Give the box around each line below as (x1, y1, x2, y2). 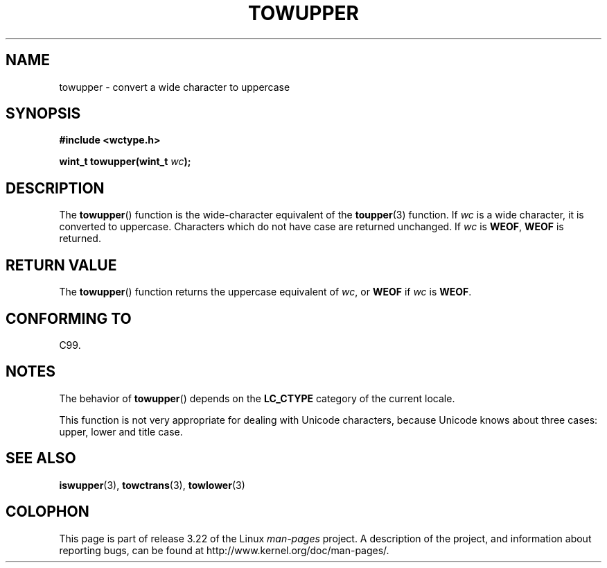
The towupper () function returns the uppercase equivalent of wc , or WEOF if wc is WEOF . (59, 286, 472, 298)
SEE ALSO (6, 449, 76, 467)
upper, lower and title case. (59, 425, 183, 438)
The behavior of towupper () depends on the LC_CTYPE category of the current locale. (59, 392, 455, 404)
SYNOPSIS (6, 105, 81, 123)
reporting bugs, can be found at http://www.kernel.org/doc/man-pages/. (59, 544, 389, 556)
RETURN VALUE (6, 256, 117, 274)
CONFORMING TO (6, 309, 132, 327)
